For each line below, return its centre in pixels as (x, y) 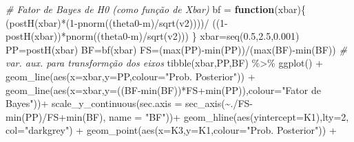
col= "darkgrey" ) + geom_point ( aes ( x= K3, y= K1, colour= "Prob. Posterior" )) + (171, 130)
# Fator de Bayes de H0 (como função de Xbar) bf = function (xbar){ (156, 9)
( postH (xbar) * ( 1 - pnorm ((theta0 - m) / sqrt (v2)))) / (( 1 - (117, 22)
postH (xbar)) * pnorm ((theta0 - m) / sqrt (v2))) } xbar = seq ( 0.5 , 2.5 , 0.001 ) (153, 36)
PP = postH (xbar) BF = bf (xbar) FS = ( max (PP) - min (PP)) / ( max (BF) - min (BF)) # (176, 49)
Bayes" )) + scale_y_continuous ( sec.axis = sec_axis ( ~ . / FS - (129, 103)
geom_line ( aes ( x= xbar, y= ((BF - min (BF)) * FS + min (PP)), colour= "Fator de (163, 90)
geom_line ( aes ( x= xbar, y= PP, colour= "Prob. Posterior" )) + (131, 76)
